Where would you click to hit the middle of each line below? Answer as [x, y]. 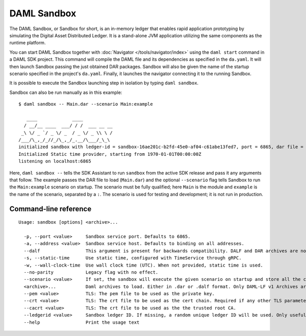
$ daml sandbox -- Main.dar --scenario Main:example [86, 104]
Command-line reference [50, 209]
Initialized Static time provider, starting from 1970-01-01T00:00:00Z [110, 154]
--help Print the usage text [82, 322]
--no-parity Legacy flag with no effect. [91, 272]
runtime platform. [28, 43]
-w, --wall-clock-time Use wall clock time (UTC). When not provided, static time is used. [144, 265]
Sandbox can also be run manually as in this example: [66, 92]
